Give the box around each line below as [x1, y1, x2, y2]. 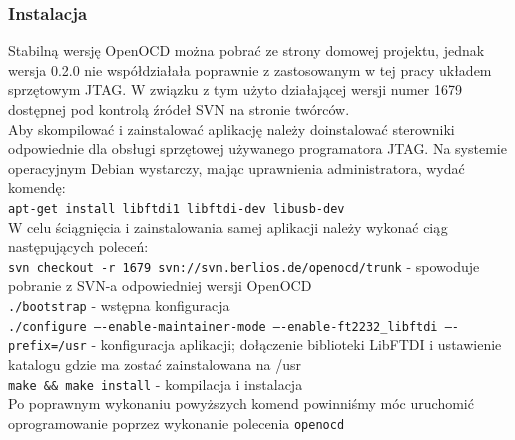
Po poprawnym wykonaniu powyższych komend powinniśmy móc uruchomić [8, 393, 474, 414]
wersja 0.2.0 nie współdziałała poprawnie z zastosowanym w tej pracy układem [8, 59, 492, 80]
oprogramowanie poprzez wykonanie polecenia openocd [8, 412, 345, 433]
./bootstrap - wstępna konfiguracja [8, 295, 230, 316]
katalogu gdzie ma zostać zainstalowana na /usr [8, 354, 302, 375]
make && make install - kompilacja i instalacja [8, 373, 303, 394]
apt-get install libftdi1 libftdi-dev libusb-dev [8, 201, 345, 216]
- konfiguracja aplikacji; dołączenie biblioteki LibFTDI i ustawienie [91, 334, 502, 355]
